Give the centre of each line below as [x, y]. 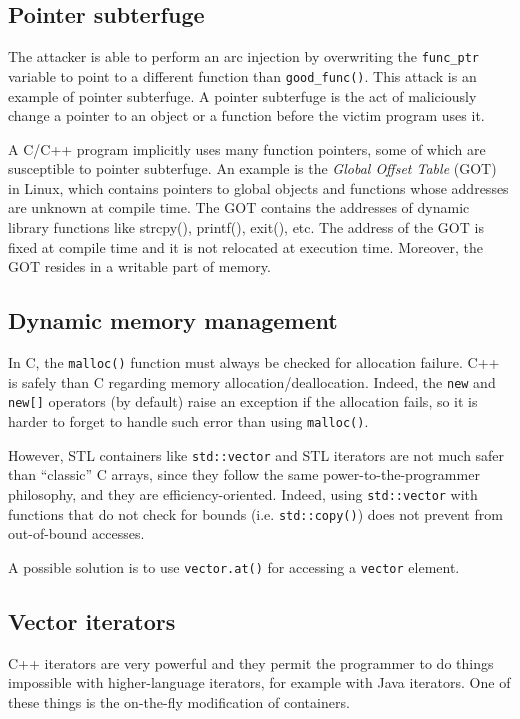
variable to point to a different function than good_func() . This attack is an [242, 75]
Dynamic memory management [173, 320]
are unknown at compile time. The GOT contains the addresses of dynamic [239, 207]
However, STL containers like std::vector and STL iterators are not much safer [256, 454]
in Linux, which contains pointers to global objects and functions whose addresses [258, 187]
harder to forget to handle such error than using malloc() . [188, 421]
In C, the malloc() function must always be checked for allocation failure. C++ [254, 362]
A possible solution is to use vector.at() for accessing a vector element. [234, 566]
